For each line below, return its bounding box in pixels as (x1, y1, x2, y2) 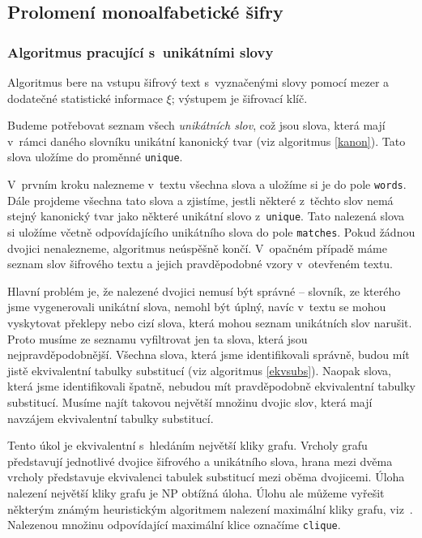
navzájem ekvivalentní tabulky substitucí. (7, 409, 214, 426)
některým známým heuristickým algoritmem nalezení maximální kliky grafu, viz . (7, 500, 413, 517)
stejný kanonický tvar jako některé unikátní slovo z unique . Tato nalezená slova (7, 207, 405, 224)
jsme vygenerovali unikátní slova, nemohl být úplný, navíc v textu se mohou (7, 298, 386, 315)
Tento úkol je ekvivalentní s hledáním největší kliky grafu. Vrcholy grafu (7, 437, 368, 454)
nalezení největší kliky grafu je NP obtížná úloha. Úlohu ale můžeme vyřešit (7, 484, 385, 501)
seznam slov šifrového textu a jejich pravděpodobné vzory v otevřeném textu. (7, 255, 393, 272)
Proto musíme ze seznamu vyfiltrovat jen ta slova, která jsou (7, 330, 308, 347)
